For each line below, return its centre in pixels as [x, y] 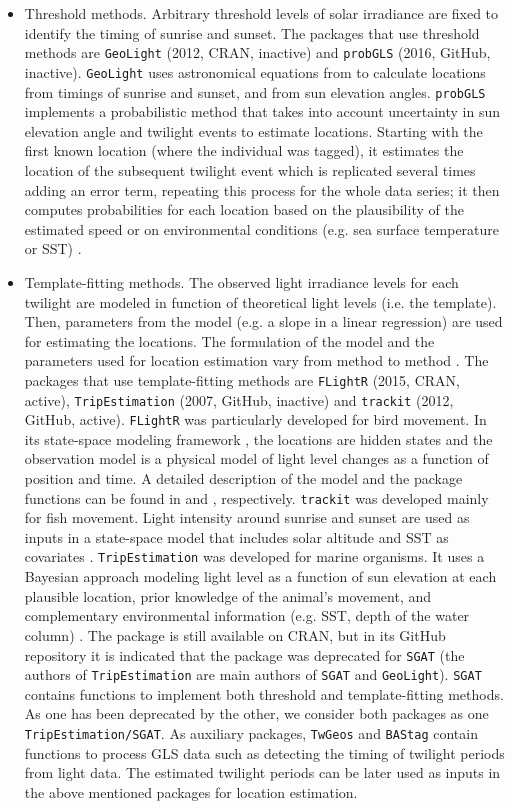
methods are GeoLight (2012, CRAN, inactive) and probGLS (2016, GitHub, [257, 52]
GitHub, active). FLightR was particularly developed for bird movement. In [255, 419]
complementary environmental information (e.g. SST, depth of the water [247, 615]
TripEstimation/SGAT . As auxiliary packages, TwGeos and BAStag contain [251, 733]
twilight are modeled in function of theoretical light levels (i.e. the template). [260, 301]
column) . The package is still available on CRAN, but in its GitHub [235, 634]
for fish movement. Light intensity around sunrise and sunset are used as [247, 517]
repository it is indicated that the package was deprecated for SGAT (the [244, 654]
